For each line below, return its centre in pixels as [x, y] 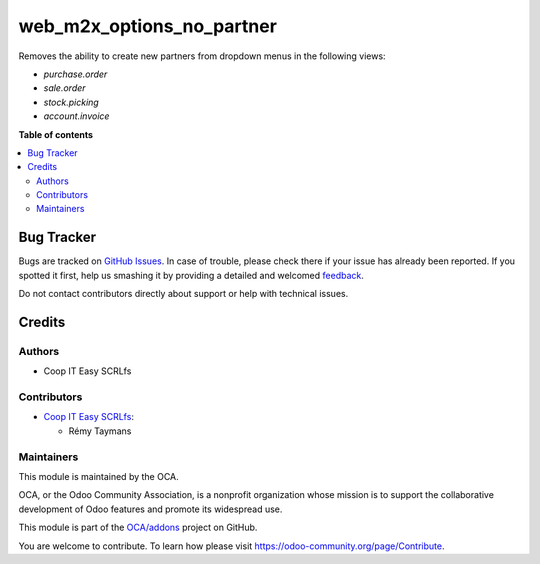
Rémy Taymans [100, 431]
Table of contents [56, 134]
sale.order [64, 88]
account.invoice [76, 116]
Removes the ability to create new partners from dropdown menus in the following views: [202, 56]
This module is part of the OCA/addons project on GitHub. [138, 527]
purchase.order [75, 74]
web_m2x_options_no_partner [147, 26]
